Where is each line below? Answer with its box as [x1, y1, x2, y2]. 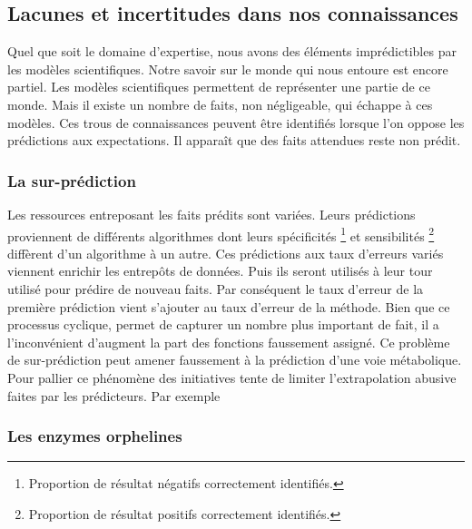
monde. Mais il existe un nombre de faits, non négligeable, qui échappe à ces [7, 94, 433, 113]
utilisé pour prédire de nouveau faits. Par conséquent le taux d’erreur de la [7, 279, 424, 299]
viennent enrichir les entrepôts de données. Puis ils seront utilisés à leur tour [7, 261, 433, 280]
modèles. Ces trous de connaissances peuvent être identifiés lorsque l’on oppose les [7, 113, 465, 132]
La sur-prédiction [7, 169, 136, 191]
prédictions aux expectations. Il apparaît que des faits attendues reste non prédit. [7, 131, 461, 150]
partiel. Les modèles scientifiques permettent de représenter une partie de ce [7, 77, 430, 96]
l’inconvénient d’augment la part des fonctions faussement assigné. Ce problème [7, 332, 450, 351]
